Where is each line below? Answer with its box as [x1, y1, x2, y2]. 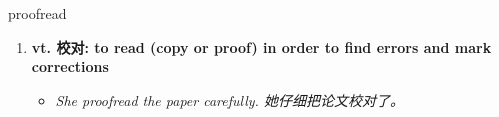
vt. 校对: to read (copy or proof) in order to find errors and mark [31, 36, 492, 57]
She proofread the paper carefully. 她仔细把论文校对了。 [55, 89, 404, 110]
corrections [31, 56, 109, 77]
